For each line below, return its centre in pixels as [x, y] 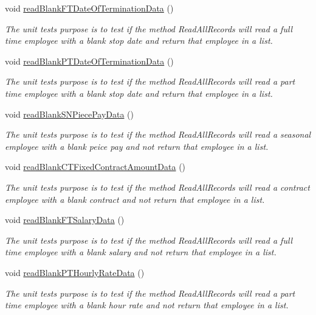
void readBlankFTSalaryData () [65, 220]
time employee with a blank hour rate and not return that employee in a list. [147, 305]
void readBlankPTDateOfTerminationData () [89, 61]
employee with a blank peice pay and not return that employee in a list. [137, 146]
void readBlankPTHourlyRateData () [75, 272]
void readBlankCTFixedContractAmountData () [95, 167]
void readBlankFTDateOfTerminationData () [89, 8]
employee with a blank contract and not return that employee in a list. [135, 199]
